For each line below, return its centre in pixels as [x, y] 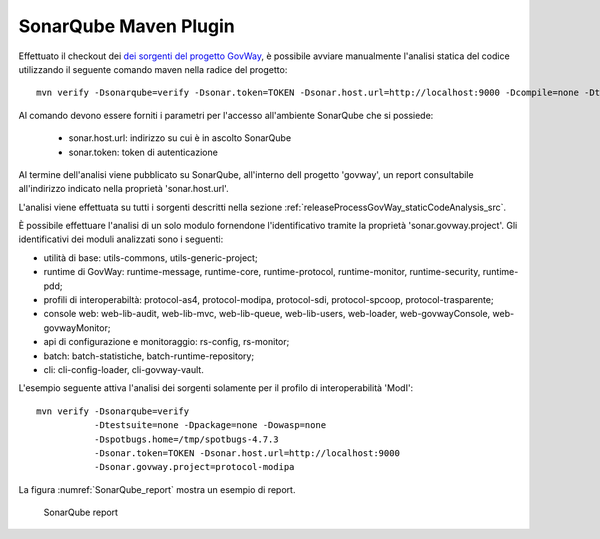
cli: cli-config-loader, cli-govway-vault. [123, 369]
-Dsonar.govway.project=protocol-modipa [194, 467]
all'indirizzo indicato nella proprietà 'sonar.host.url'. [123, 189]
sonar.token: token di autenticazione [143, 152]
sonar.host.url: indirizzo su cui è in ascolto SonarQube [180, 138]
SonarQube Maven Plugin [126, 26]
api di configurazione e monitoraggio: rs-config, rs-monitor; [166, 342]
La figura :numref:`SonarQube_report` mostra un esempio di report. [157, 489]
